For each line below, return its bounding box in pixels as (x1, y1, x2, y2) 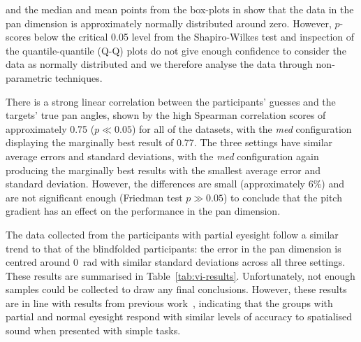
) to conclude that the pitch (223, 190, 342, 204)
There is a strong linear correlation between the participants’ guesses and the (6, 94, 336, 108)
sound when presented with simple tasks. (6, 323, 181, 338)
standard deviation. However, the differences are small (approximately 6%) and (6, 176, 344, 191)
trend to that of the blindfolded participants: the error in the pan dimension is (6, 241, 341, 255)
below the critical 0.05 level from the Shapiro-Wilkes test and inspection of (34, 29, 355, 44)
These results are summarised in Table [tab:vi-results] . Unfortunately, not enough (6, 268, 355, 283)
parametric (6, 70, 52, 85)
